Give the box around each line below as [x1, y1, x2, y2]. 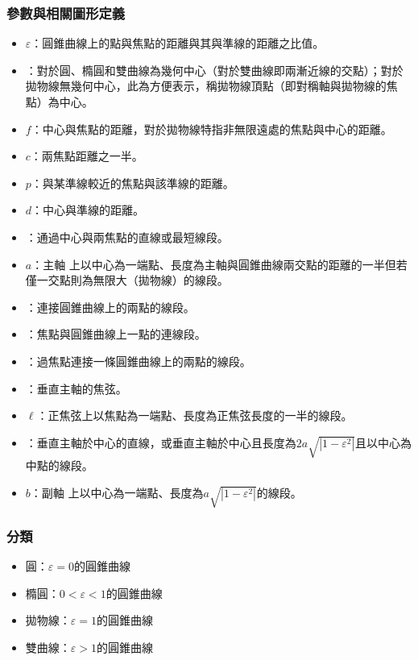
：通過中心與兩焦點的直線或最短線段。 [25, 228, 229, 245]
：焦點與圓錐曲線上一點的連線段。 [25, 326, 206, 342]
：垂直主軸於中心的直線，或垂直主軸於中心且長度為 [25, 434, 296, 450]
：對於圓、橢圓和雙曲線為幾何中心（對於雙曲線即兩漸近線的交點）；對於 [25, 61, 404, 78]
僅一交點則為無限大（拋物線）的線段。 [25, 272, 229, 288]
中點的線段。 [25, 457, 93, 474]
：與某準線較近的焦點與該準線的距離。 [31, 174, 234, 191]
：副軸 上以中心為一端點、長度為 [30, 484, 204, 501]
